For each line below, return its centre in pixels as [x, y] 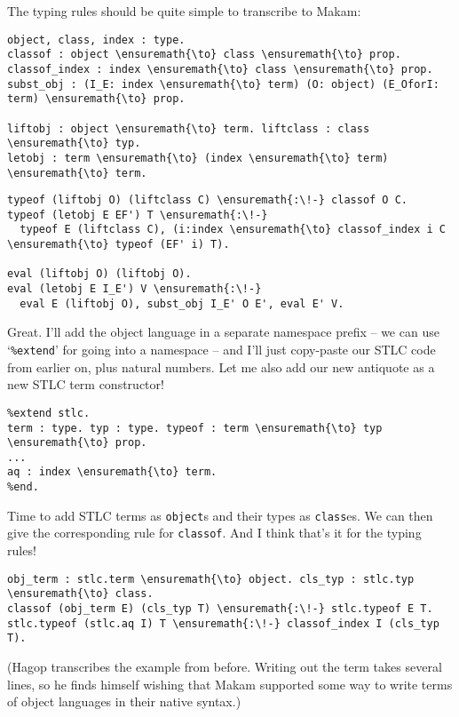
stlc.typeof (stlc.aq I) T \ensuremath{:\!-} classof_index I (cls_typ [223, 623]
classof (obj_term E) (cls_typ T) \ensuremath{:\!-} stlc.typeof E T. [220, 609]
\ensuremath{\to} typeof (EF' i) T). [119, 245]
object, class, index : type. [96, 40]
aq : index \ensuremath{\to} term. [112, 472]
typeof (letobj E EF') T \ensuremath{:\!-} [138, 215]
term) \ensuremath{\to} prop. [96, 99]
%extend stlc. [49, 413]
